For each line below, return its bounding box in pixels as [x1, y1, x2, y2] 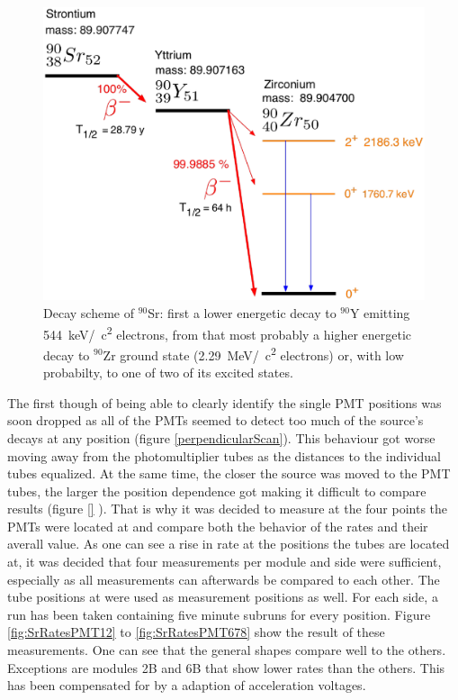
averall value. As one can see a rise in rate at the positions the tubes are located [7, 534, 450, 553]
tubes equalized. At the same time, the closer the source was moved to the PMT [7, 464, 451, 483]
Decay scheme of [43, 304, 134, 323]
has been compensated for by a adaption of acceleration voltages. [7, 676, 366, 695]
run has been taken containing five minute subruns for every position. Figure [7, 605, 431, 623]
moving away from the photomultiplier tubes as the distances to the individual [7, 446, 441, 465]
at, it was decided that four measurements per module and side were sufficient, [7, 552, 442, 571]
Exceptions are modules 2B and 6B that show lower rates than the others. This [7, 658, 445, 677]
